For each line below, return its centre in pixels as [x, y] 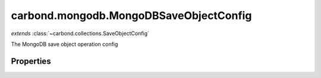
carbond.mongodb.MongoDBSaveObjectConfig [131, 15]
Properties [31, 61]
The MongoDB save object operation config [64, 44]
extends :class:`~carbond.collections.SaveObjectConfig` [80, 33]
